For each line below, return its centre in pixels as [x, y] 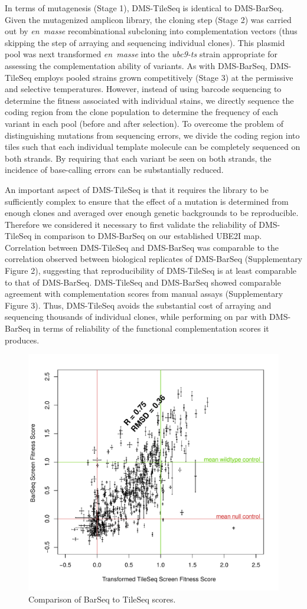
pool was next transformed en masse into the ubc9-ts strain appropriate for [141, 54]
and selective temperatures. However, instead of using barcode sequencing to [143, 89]
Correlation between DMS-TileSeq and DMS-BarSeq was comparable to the [142, 247]
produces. [22, 340]
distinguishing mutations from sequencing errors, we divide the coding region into [152, 135]
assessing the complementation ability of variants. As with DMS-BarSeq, [136, 65]
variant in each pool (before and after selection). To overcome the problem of [144, 123]
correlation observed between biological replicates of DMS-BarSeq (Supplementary [154, 259]
